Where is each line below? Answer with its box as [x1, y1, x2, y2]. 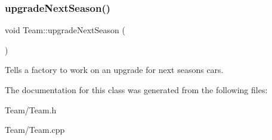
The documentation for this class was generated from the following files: [5, 84, 268, 96]
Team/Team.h [5, 103, 57, 116]
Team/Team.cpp [5, 123, 65, 136]
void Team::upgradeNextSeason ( [5, 24, 125, 36]
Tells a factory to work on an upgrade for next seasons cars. [5, 63, 224, 76]
